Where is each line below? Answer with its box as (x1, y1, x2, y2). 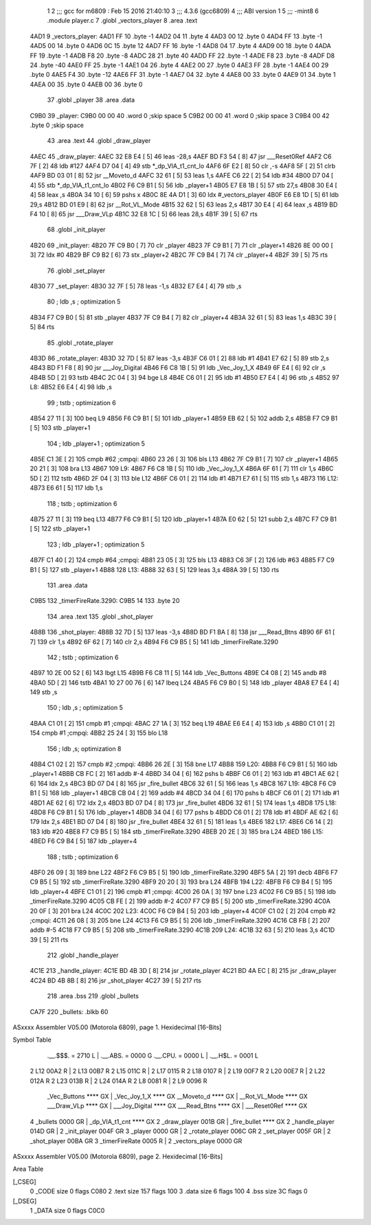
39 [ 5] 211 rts (30, 935, 69, 943)
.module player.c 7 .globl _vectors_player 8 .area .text (47, 16, 198, 25)
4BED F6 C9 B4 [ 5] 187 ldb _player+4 (30, 837, 137, 845)
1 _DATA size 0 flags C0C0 (30, 1206, 105, 1215)
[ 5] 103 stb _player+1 (30, 424, 91, 432)
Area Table (12, 1165, 44, 1174)
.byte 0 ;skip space (30, 121, 85, 129)
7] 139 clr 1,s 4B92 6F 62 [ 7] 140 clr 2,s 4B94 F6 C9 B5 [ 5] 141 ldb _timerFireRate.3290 (30, 637, 278, 645)
